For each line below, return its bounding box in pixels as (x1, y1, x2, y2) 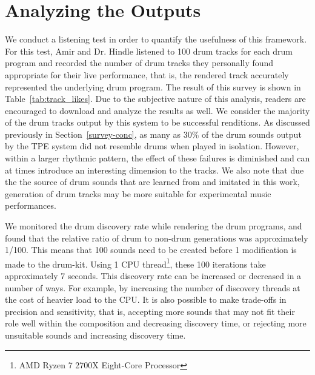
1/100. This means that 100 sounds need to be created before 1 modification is (5, 243, 297, 256)
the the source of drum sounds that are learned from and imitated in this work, (5, 175, 300, 188)
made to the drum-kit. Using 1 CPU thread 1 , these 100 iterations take (5, 255, 266, 270)
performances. (5, 199, 56, 212)
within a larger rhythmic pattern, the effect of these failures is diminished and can (5, 152, 310, 164)
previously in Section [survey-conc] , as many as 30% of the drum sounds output (5, 127, 302, 140)
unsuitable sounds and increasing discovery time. (5, 329, 186, 342)
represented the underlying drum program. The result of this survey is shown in (5, 80, 301, 93)
